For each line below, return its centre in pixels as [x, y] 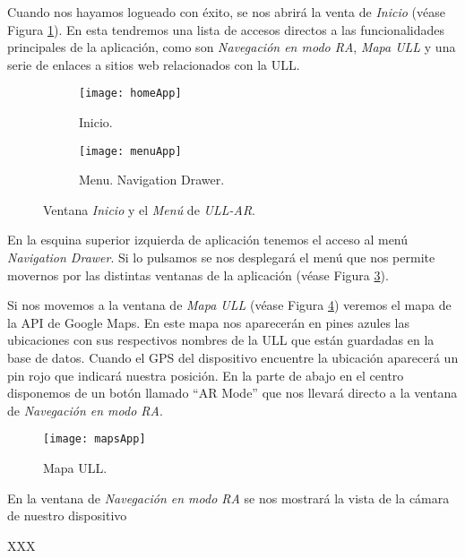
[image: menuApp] [130, 151]
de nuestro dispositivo [67, 515]
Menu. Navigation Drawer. [152, 180]
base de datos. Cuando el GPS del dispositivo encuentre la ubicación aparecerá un [233, 358]
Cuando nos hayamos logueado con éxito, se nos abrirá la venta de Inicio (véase [226, 12]
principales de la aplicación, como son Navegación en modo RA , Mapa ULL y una [232, 47]
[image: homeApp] [130, 94]
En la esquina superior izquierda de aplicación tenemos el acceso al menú [208, 240]
